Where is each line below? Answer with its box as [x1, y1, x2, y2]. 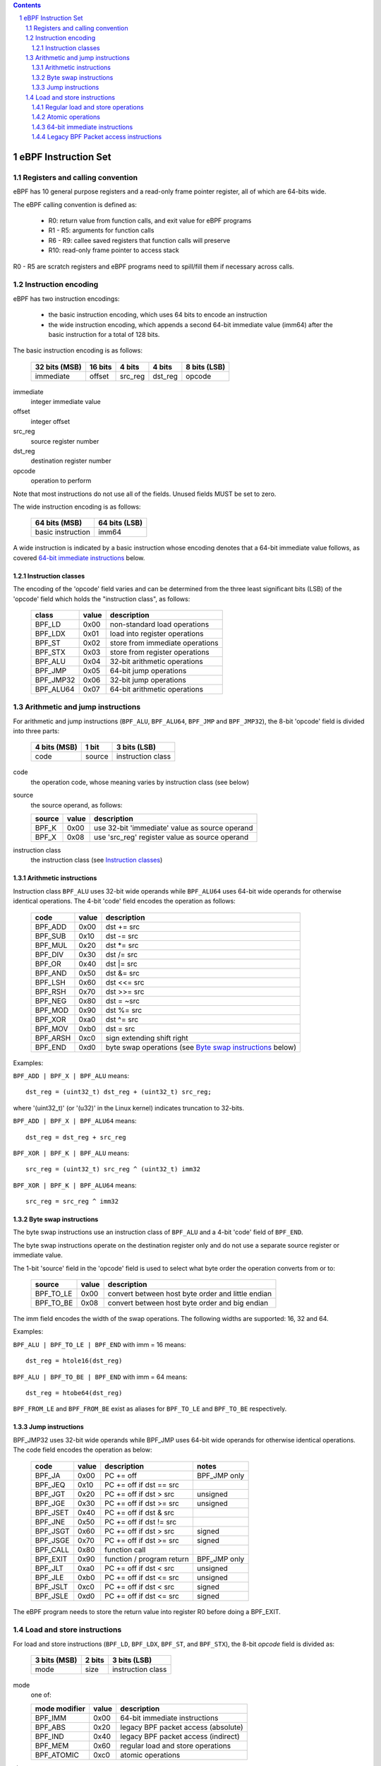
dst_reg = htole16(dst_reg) [25, 1357, 123, 1365]
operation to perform [30, 477, 92, 485]
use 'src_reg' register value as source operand [94, 832, 249, 842]
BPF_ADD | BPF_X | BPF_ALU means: [13, 1071, 130, 1080]
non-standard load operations [109, 619, 210, 629]
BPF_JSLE [35, 1591, 68, 1601]
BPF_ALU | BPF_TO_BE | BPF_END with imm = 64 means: [13, 1373, 188, 1381]
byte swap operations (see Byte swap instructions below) [105, 1042, 296, 1052]
